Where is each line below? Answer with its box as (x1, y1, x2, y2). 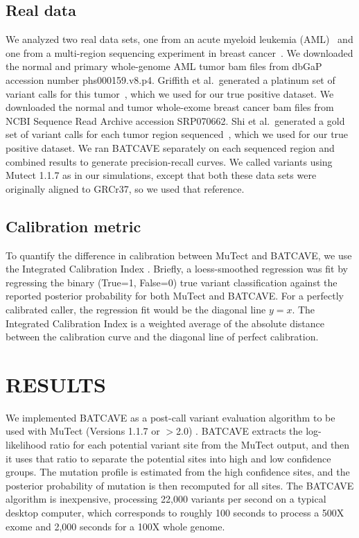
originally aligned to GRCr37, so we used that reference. (6, 181, 245, 196)
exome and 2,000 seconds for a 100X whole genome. (6, 519, 225, 533)
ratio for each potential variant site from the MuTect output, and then (49, 437, 350, 451)
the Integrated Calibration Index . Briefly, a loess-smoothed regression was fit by (6, 261, 348, 276)
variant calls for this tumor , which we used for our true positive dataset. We (6, 86, 334, 101)
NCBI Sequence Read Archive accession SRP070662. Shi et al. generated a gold (6, 113, 345, 128)
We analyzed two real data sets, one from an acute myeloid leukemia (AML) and (6, 32, 353, 46)
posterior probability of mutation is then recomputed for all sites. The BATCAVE (6, 478, 354, 492)
